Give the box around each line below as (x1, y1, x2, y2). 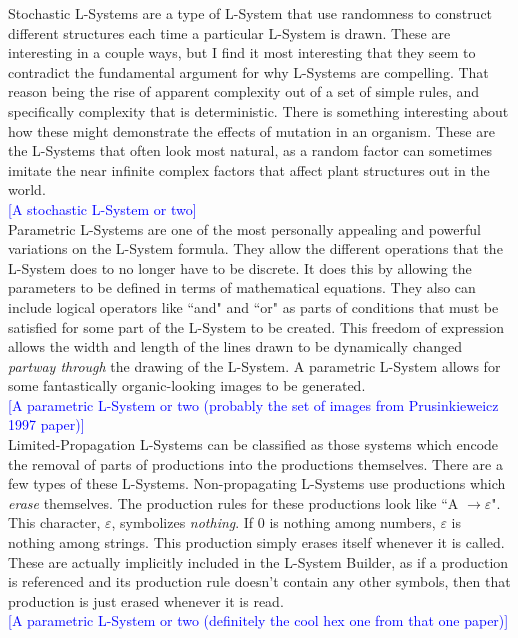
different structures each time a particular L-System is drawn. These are (8, 22, 451, 43)
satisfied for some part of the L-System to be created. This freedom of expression (8, 316, 504, 337)
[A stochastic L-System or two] (8, 198, 197, 219)
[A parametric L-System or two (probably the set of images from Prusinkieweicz (8, 394, 499, 415)
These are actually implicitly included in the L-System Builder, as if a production (8, 551, 509, 572)
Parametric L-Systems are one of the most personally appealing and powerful (8, 218, 482, 239)
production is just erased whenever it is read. (8, 590, 284, 611)
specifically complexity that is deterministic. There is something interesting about (8, 100, 509, 121)
